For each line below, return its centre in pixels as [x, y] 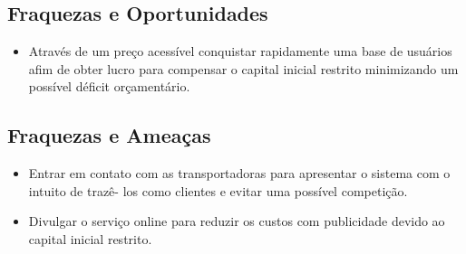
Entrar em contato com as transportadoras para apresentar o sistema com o [239, 173]
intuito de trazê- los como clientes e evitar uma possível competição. [218, 190]
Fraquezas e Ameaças [109, 135]
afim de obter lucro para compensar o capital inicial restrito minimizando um [243, 68]
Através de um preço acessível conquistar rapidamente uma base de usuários [240, 51]
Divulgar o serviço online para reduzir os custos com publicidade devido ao [237, 221]
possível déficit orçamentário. [109, 86]
